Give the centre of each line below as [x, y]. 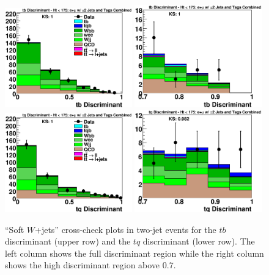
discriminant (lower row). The [199, 241]
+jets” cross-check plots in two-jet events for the [126, 229]
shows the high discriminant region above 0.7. [90, 265]
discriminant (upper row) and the [68, 241]
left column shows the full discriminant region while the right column [134, 253]
